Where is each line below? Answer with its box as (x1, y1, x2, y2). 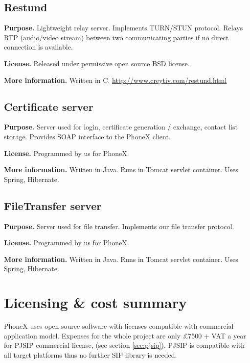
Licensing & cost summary (4, 292, 187, 312)
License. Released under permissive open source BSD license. (4, 58, 190, 68)
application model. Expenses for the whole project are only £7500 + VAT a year (4, 330, 246, 340)
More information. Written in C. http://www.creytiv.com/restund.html (4, 75, 227, 85)
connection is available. (4, 42, 73, 52)
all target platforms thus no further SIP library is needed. (4, 349, 177, 360)
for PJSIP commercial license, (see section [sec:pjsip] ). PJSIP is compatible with (4, 340, 245, 350)
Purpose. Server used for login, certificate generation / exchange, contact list (4, 122, 238, 132)
